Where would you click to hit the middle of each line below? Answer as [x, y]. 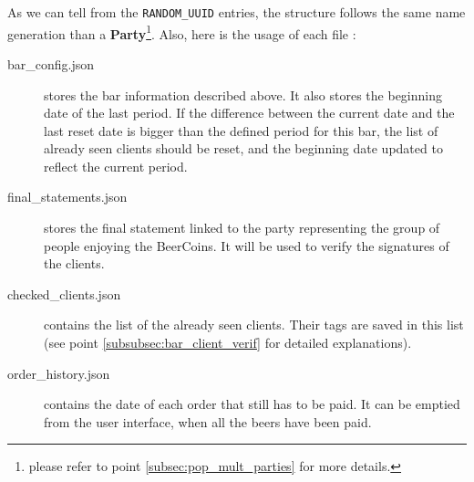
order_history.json [59, 373]
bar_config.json [51, 63]
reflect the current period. [116, 166]
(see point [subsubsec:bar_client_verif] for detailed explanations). [228, 343]
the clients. [74, 263]
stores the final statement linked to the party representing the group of [242, 228]
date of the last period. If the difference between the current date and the [249, 113]
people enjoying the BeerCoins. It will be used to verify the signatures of [247, 245]
